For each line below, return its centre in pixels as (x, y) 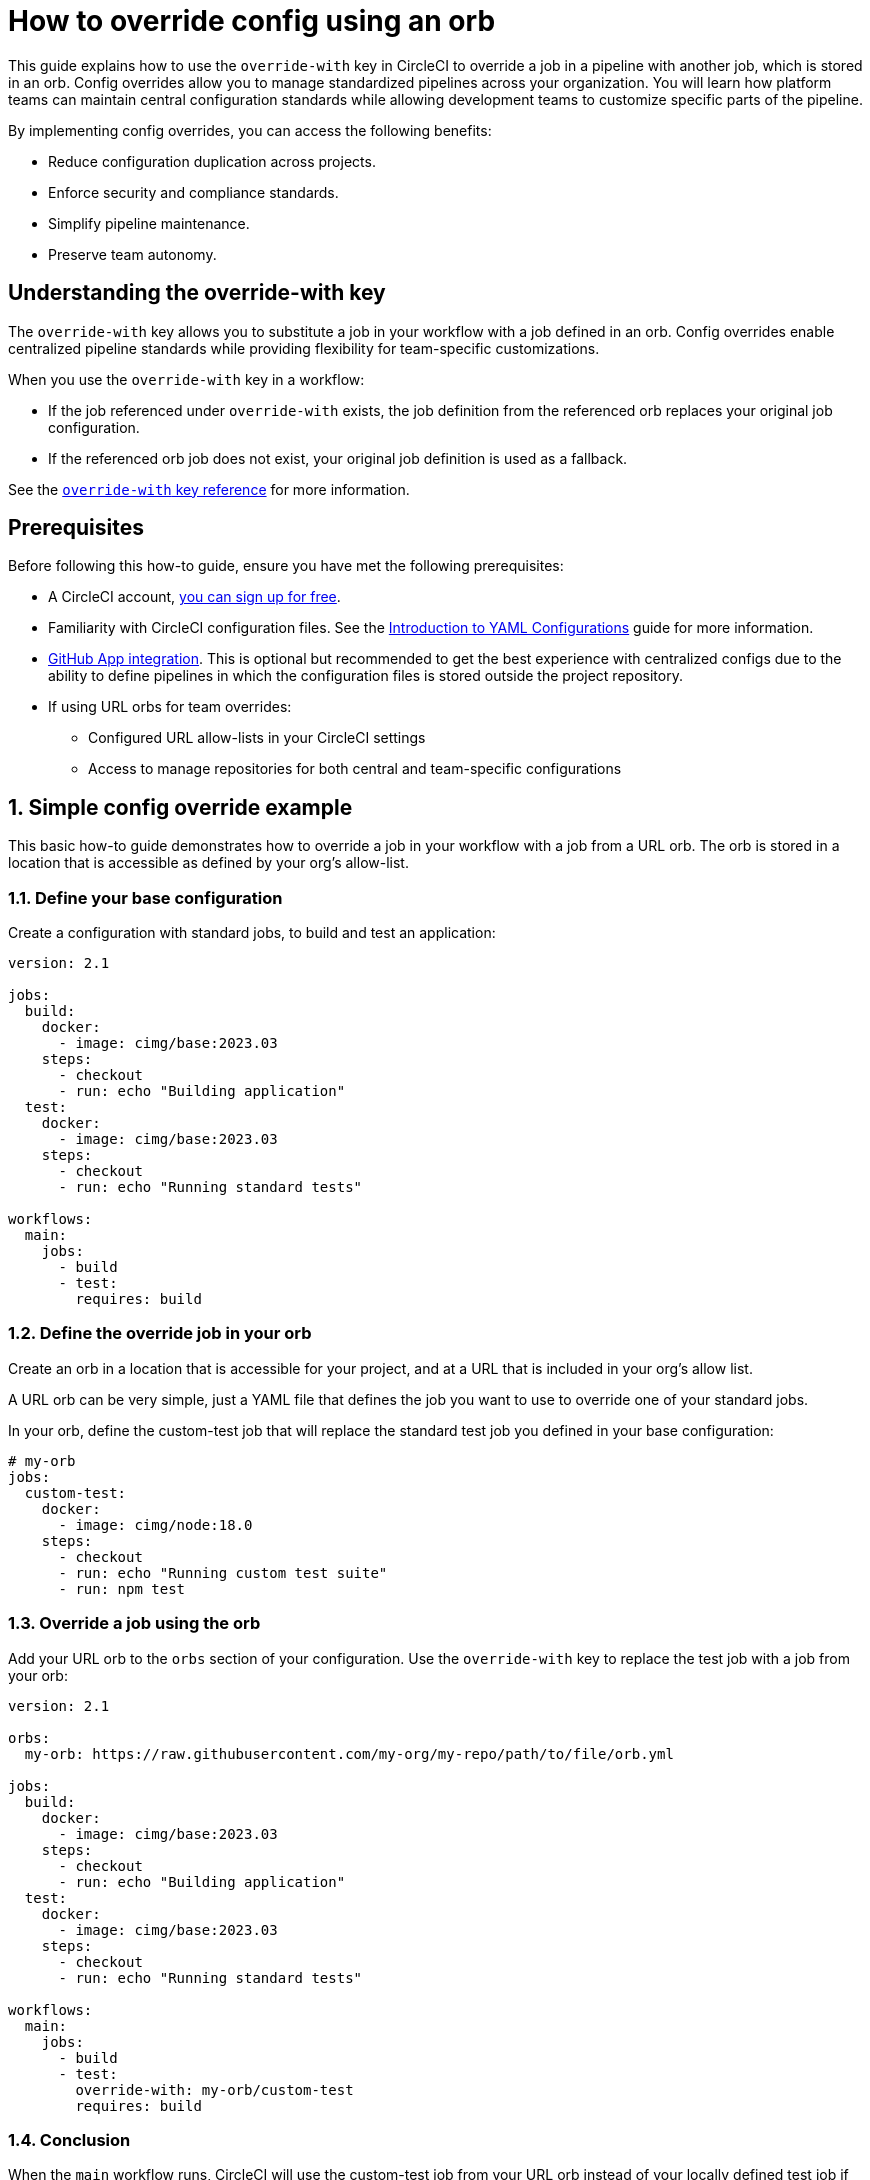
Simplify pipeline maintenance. (149, 223)
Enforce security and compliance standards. (193, 192)
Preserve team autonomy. (132, 254)
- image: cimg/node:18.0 (155, 1524)
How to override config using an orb (252, 21)
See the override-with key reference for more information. (209, 489)
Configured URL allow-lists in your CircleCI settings (257, 738)
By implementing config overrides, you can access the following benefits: (250, 130)
